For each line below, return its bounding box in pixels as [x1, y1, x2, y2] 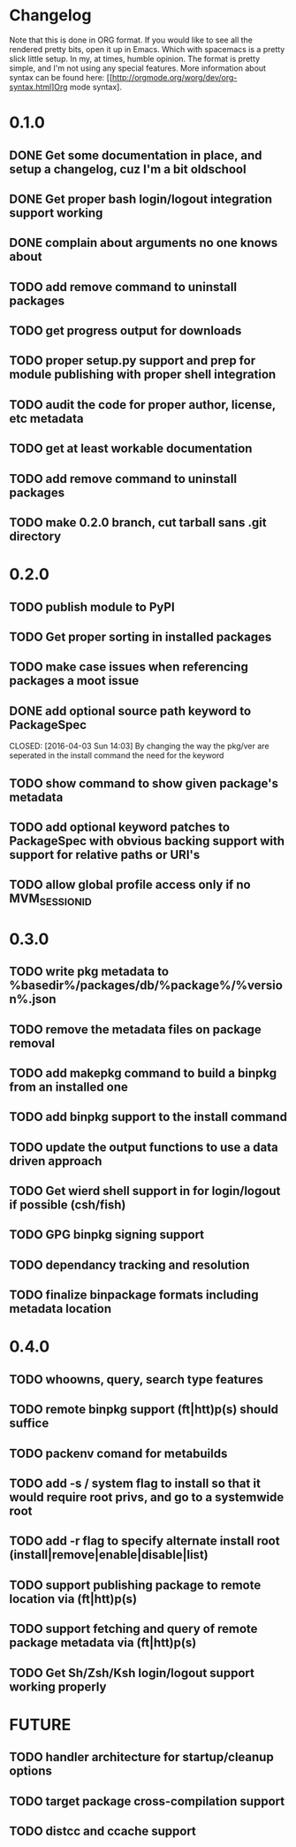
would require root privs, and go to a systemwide [9, 1490, 285, 1505]
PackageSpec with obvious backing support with [9, 833, 285, 848]
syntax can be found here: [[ [9, 72, 113, 82]
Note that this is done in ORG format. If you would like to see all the [9, 34, 254, 45]
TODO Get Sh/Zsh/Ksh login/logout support [9, 1665, 254, 1681]
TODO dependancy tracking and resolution [9, 1257, 250, 1272]
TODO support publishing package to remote [9, 1577, 262, 1592]
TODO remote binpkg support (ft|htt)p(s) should [9, 1402, 279, 1417]
